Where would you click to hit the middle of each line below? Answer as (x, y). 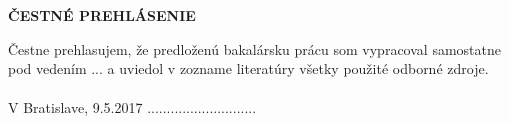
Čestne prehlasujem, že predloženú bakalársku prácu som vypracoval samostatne (254, 48)
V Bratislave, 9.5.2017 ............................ (132, 107)
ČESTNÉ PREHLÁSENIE (102, 15)
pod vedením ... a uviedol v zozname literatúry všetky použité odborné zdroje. (248, 68)
